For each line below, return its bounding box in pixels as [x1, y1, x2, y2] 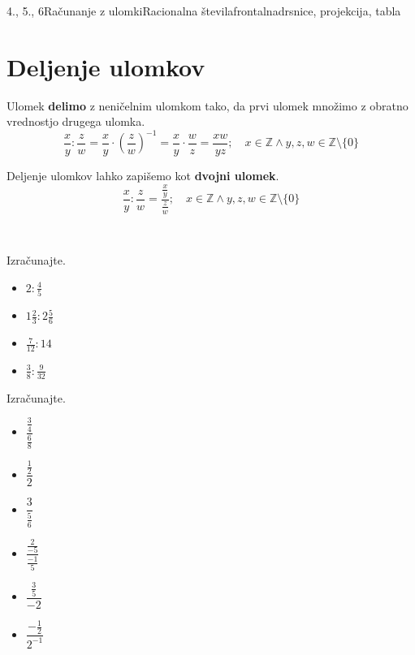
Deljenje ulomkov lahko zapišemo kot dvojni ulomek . [6, 167, 279, 183]
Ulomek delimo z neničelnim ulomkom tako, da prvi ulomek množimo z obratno [6, 97, 409, 114]
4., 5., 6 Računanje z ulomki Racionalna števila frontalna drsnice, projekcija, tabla [6, 2, 401, 19]
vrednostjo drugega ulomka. [6, 113, 145, 130]
